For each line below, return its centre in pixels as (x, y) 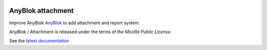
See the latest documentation (39, 41)
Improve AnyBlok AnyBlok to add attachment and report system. (75, 23)
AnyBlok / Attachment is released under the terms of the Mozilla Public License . (90, 32)
